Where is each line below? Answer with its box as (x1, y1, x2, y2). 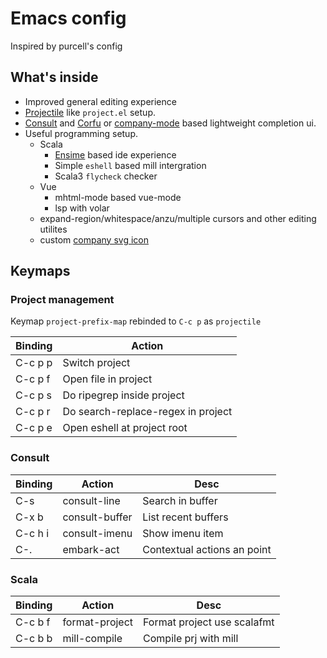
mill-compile (62, 632, 123, 646)
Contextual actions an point (142, 542, 272, 556)
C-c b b (15, 632, 53, 646)
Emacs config (10, 7, 127, 30)
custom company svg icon (39, 233, 149, 246)
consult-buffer (62, 510, 133, 524)
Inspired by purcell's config (10, 40, 123, 52)
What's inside (10, 69, 99, 86)
